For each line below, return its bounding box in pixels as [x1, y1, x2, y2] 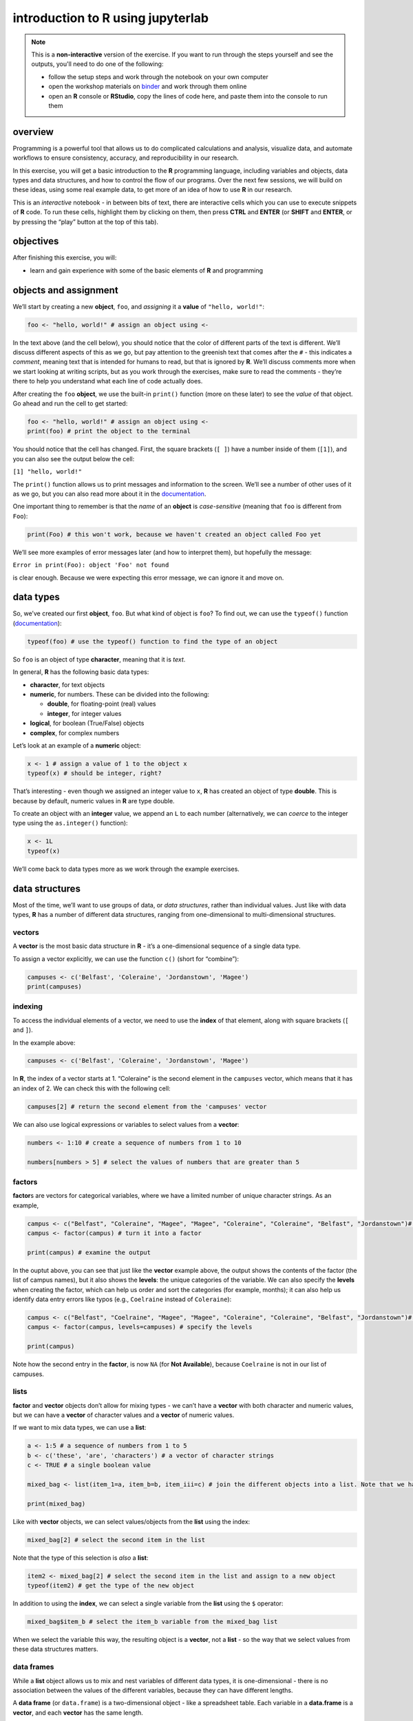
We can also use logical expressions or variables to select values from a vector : [12, 1120, 240, 1128]
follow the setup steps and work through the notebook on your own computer [48, 72, 268, 81]
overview [12, 126, 54, 138]
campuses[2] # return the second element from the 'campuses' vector [27, 1102, 267, 1110]
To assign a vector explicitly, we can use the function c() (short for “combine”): [12, 954, 240, 963]
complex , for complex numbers [30, 728, 120, 737]
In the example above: [12, 1038, 76, 1046]
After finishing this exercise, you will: [12, 253, 117, 262]
